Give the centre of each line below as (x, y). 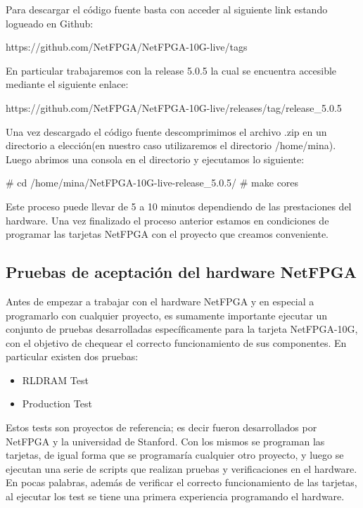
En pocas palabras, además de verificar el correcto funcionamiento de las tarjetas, (181, 482)
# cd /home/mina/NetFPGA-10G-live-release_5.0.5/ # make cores (152, 183)
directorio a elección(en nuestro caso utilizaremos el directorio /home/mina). (171, 145)
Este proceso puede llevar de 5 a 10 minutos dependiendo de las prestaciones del (179, 206)
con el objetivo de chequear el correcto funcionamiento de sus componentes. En (176, 342)
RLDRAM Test (55, 380)
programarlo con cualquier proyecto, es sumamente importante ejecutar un (166, 315)
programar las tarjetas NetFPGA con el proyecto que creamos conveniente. (167, 234)
